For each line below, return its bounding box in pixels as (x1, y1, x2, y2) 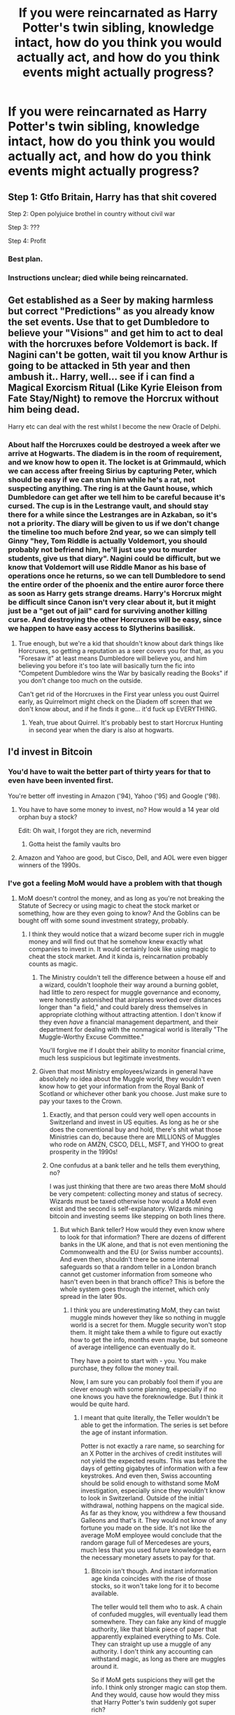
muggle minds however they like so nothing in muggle (70, 1313, 226, 1321)
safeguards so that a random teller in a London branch (59, 1262, 217, 1271)
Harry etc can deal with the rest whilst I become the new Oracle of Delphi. (8, 422, 221, 431)
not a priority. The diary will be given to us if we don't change (8, 518, 220, 528)
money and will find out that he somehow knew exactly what (28, 937, 204, 946)
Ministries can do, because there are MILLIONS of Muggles (49, 1132, 220, 1141)
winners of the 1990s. (17, 860, 81, 869)
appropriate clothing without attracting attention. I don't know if (38, 1010, 222, 1018)
